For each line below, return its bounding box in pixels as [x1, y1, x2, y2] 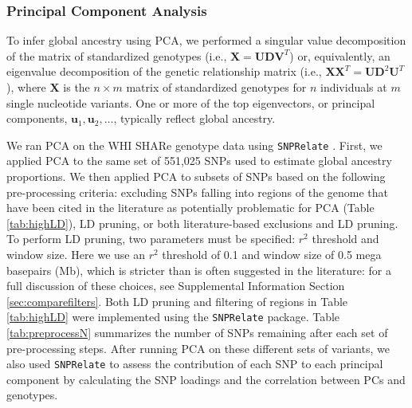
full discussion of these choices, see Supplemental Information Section [6, 277, 345, 294]
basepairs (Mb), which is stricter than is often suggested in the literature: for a [6, 261, 391, 278]
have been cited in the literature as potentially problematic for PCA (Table [6, 199, 375, 216]
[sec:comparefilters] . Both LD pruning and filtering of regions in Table [6, 292, 348, 309]
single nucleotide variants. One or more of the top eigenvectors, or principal [6, 94, 375, 111]
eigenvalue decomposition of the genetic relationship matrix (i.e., [6, 63, 322, 80]
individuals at [320, 79, 387, 95]
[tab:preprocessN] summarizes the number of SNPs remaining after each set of [6, 324, 388, 341]
